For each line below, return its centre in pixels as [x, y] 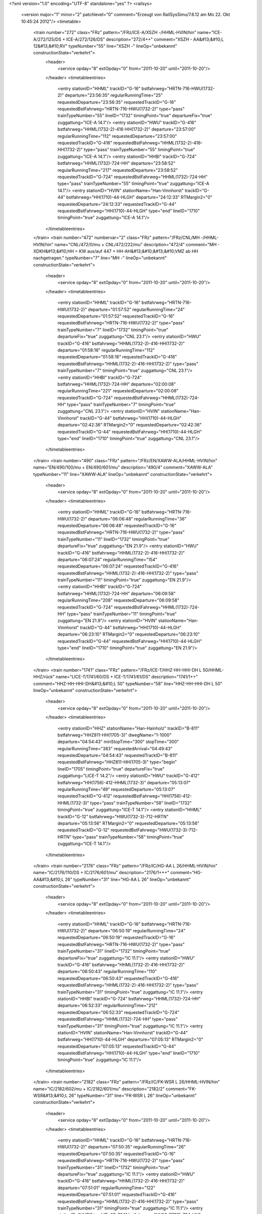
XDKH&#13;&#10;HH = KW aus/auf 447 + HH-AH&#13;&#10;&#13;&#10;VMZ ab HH [116, 251]
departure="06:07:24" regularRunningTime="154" [107, 559]
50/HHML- [213, 670]
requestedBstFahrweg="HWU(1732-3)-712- [154, 830]
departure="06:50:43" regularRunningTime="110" [107, 972]
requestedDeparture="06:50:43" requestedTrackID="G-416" [118, 978]
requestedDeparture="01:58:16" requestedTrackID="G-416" [117, 357]
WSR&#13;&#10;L [50, 1096]
